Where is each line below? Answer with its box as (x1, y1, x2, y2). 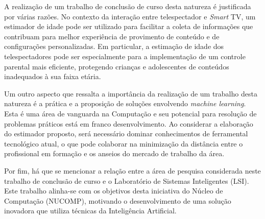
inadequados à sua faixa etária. (4, 71, 101, 82)
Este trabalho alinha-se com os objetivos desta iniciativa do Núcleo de (4, 185, 223, 196)
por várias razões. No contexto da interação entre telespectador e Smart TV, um (4, 11, 256, 21)
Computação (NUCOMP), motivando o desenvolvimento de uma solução (4, 195, 231, 206)
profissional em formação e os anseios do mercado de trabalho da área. (4, 148, 225, 159)
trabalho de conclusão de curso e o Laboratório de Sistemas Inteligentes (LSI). (4, 175, 249, 186)
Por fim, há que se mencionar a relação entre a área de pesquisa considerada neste (4, 165, 261, 176)
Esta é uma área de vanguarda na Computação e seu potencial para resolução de (4, 108, 257, 118)
